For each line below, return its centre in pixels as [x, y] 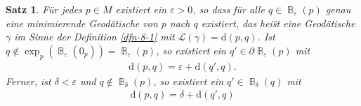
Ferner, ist [28, 81]
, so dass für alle [229, 9]
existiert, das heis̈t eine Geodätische [278, 23]
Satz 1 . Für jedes [44, 9]
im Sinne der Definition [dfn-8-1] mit [94, 37]
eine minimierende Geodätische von [82, 23]
